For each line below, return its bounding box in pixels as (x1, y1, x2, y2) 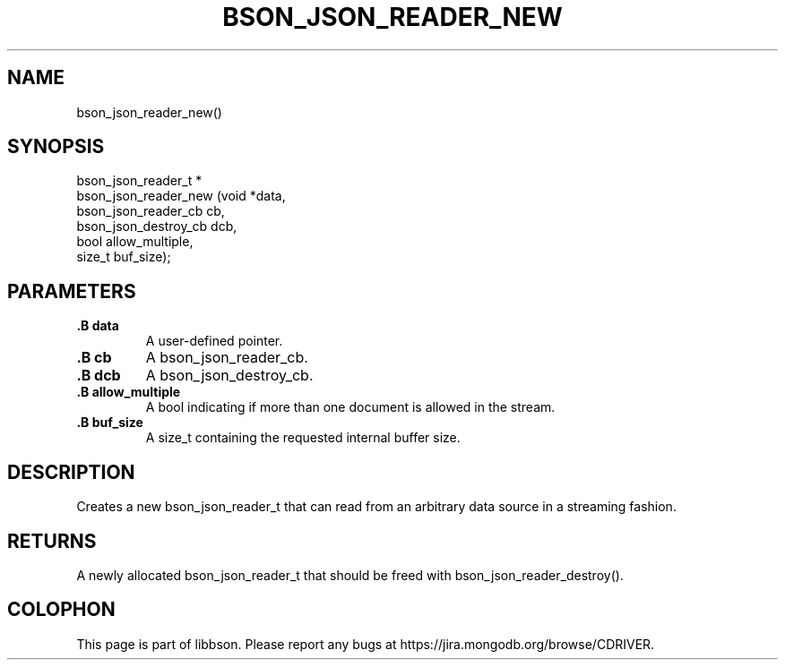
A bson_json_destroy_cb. (145, 366, 314, 385)
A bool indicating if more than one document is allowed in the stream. (145, 399, 556, 415)
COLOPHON (7, 598, 116, 621)
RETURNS (7, 529, 97, 552)
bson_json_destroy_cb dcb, (76, 218, 237, 235)
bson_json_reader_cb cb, (76, 203, 225, 219)
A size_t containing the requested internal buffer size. (145, 430, 461, 446)
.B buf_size (76, 415, 143, 431)
